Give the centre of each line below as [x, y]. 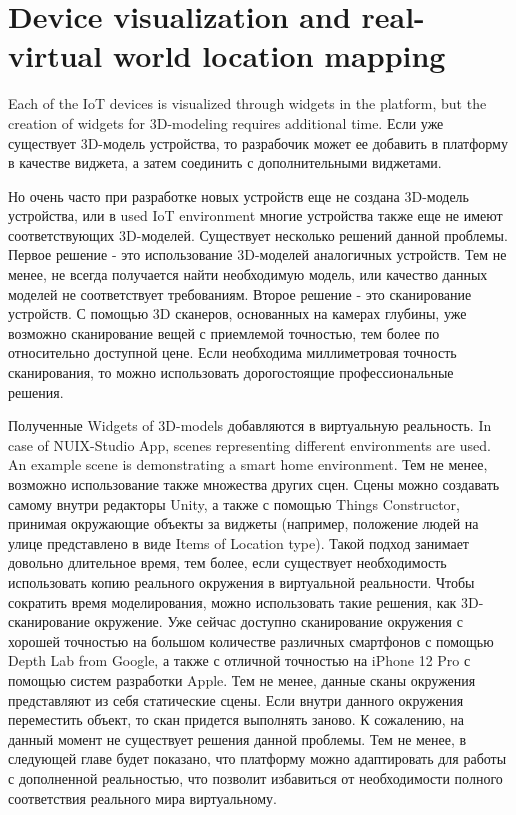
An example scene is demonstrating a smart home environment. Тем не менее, [248, 464]
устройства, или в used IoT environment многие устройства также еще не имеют [255, 215]
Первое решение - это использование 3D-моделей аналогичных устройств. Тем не [257, 254]
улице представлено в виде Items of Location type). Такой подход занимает [238, 542]
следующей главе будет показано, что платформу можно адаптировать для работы [257, 758]
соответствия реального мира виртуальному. [142, 797]
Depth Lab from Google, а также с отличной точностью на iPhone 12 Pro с [239, 660]
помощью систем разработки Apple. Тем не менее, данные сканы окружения [242, 679]
